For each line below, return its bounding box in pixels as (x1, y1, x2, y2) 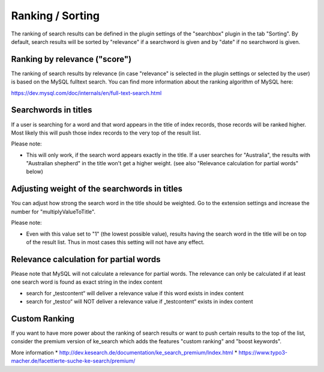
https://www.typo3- (238, 349, 288, 356)
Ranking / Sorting (11, 9, 100, 22)
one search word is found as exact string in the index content (11, 278, 163, 285)
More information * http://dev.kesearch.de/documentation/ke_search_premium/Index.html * (11, 349, 238, 356)
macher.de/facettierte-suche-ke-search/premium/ (11, 358, 136, 365)
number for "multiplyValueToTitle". (11, 208, 96, 215)
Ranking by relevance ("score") (11, 54, 132, 64)
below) (26, 168, 43, 175)
